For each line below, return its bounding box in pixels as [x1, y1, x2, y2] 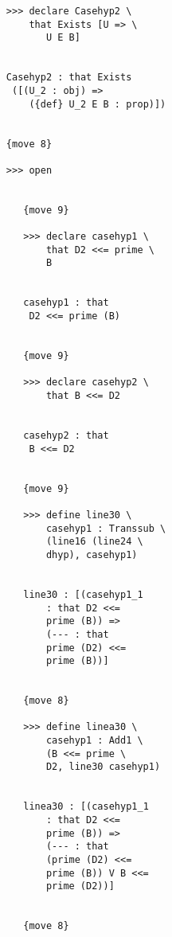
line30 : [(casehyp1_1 [23, 588, 143, 600]
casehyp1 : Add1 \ [45, 735, 143, 747]
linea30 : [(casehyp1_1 [23, 801, 149, 813]
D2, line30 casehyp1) [45, 761, 161, 773]
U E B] [45, 32, 80, 44]
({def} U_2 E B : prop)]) [29, 98, 166, 110]
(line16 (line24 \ [45, 536, 143, 548]
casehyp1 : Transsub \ [45, 522, 166, 534]
